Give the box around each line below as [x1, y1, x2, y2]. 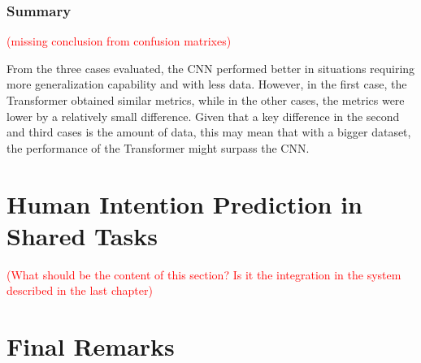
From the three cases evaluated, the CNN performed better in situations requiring [7, 59, 415, 76]
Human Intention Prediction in [7, 187, 362, 220]
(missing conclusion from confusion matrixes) [7, 32, 232, 50]
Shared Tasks [7, 218, 158, 252]
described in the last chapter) [7, 282, 153, 299]
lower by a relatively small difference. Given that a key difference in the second [7, 107, 400, 124]
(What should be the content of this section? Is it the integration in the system [7, 266, 401, 283]
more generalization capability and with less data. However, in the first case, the [7, 76, 407, 93]
